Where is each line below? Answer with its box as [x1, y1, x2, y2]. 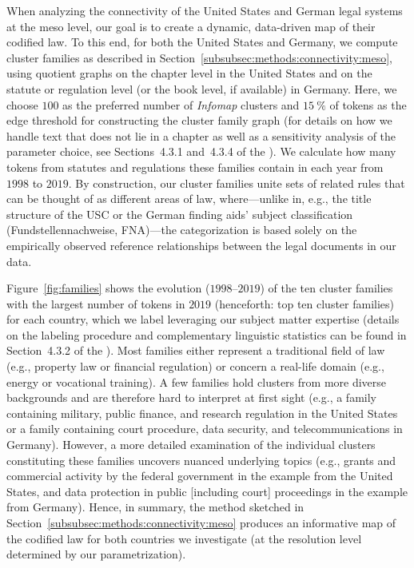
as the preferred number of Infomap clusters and [62, 96, 300, 113]
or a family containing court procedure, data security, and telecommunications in [6, 420, 403, 437]
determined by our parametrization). [6, 546, 186, 562]
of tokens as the [329, 96, 407, 113]
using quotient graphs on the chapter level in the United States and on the [6, 65, 372, 81]
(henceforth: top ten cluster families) [214, 295, 395, 312]
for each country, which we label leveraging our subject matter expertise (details [6, 311, 400, 328]
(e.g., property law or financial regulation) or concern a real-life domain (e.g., [6, 358, 384, 375]
